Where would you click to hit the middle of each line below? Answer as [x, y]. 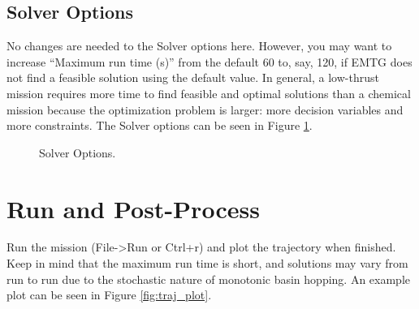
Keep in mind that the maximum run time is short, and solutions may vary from [207, 263]
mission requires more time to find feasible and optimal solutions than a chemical [209, 93]
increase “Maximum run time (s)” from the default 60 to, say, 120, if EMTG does [209, 61]
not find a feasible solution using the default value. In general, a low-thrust [193, 77]
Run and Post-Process [133, 208]
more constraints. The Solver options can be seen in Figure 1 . [160, 125]
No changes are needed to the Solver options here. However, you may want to [199, 46]
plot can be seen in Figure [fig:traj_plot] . [109, 295]
